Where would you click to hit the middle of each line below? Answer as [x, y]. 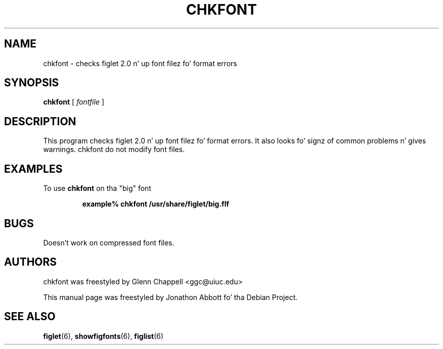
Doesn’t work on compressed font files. [109, 242]
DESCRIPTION [40, 121]
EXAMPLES [33, 169]
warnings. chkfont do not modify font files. [114, 149]
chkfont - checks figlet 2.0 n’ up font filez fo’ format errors [140, 63]
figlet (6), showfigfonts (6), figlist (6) [103, 336]
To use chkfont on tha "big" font [97, 188]
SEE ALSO [30, 317]
